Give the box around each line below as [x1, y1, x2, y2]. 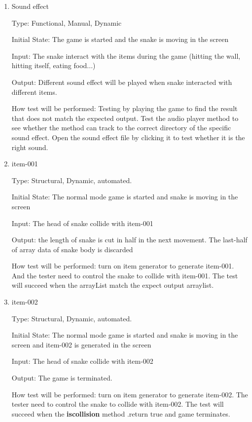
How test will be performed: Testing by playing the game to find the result [11, 103, 238, 114]
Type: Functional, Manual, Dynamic [11, 17, 122, 28]
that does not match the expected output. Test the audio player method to [11, 113, 239, 123]
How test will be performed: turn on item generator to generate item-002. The [11, 389, 248, 399]
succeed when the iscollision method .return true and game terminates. [11, 408, 230, 419]
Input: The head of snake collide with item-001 [11, 218, 153, 228]
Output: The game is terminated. [11, 373, 112, 383]
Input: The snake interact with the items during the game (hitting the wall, [11, 50, 241, 61]
